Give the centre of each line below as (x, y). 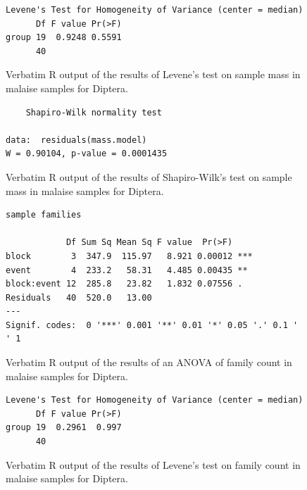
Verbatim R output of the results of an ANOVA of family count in (149, 362)
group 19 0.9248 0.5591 (64, 38)
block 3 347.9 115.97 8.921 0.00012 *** (129, 256)
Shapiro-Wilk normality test (94, 112)
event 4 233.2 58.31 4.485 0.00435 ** (127, 270)
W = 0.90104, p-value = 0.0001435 (87, 154)
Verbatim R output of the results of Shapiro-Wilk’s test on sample (149, 176)
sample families (44, 215)
